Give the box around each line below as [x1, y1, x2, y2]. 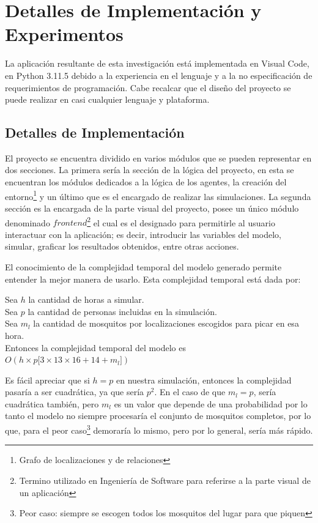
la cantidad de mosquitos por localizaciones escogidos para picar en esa [33, 317, 299, 330]
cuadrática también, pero [5, 397, 99, 410]
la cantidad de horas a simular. [28, 293, 144, 306]
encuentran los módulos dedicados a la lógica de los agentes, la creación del [5, 176, 287, 188]
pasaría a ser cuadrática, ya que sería [5, 385, 144, 398]
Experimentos [5, 21, 124, 46]
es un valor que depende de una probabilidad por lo [114, 397, 308, 410]
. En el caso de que [154, 385, 226, 398]
